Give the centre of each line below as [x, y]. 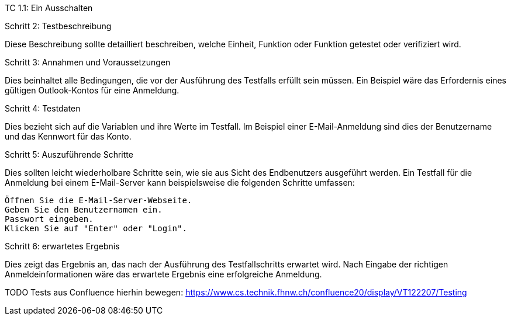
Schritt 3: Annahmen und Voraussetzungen [88, 62]
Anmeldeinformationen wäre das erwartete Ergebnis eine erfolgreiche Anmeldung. [163, 274]
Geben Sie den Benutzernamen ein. [84, 210]
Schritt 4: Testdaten [43, 108]
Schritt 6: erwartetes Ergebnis [62, 246]
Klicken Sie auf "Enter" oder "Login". [96, 228]
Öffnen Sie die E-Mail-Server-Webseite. [99, 200]
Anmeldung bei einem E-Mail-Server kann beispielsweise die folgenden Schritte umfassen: [180, 182]
